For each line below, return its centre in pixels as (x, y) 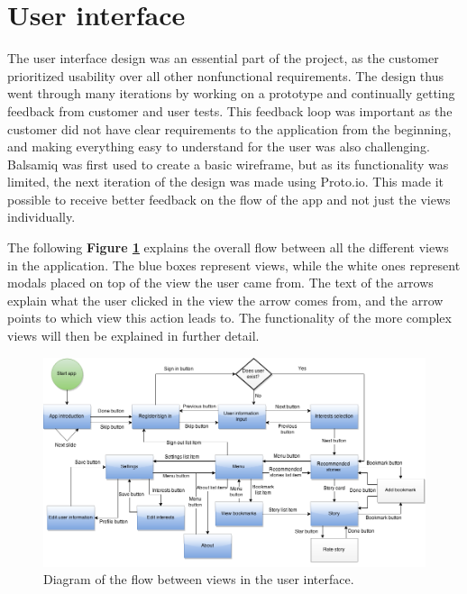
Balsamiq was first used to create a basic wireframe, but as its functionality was (228, 164)
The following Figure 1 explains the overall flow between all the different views (228, 247)
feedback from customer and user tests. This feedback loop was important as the (230, 110)
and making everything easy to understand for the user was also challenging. (219, 146)
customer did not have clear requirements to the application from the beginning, (229, 128)
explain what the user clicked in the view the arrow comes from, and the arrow (225, 300)
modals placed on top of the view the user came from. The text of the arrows (220, 283)
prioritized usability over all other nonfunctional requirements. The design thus (225, 75)
